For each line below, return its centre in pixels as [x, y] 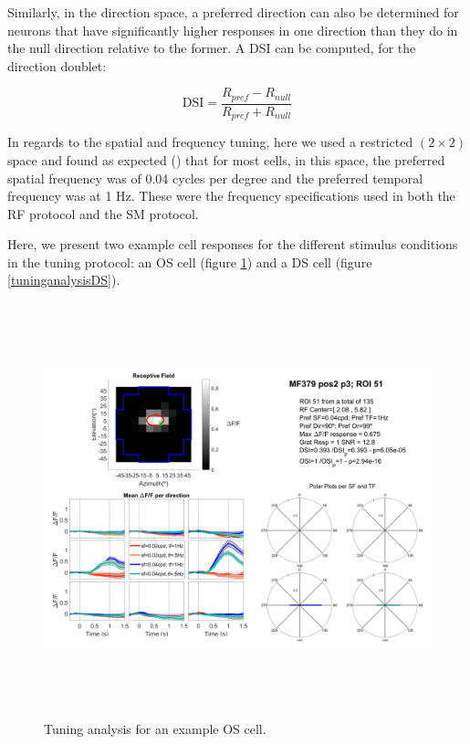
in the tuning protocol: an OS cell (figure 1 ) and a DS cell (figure [190, 262]
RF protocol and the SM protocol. [103, 213]
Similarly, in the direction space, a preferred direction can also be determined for [233, 12]
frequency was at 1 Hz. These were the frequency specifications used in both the [231, 196]
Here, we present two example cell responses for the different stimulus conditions [233, 244]
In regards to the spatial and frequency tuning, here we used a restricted [210, 142]
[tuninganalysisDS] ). [64, 280]
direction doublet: [57, 65]
